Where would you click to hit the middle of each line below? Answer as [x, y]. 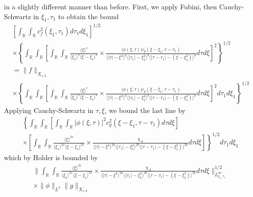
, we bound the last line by [145, 110]
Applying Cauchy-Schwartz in [49, 110]
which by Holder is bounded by [51, 157]
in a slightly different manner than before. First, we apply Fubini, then [111, 6]
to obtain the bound [88, 16]
